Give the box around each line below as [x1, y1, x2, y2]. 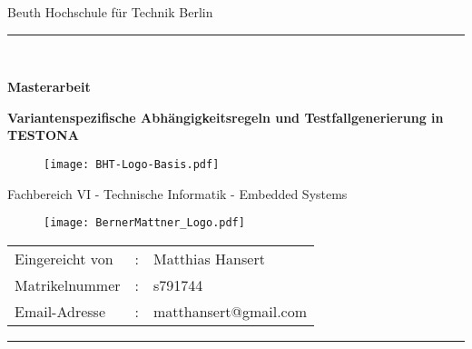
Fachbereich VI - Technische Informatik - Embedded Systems [7, 184, 348, 203]
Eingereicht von [15, 247, 113, 269]
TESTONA [7, 125, 79, 145]
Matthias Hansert [153, 247, 265, 269]
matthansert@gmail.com [153, 300, 308, 322]
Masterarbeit [7, 77, 91, 96]
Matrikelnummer [15, 274, 121, 295]
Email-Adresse [15, 300, 105, 322]
